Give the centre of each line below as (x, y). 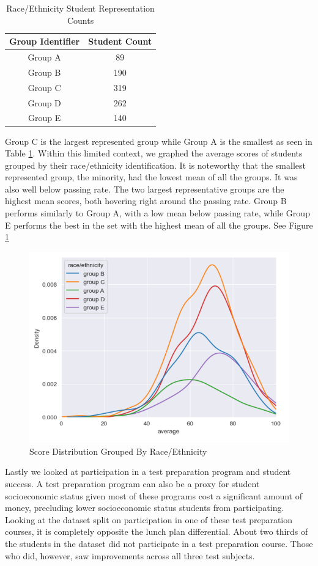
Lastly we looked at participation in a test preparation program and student (148, 472)
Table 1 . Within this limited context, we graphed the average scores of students (154, 153)
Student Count (120, 41)
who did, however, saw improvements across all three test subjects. (130, 555)
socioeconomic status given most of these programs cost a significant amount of (153, 495)
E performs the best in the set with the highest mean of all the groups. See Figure (159, 225)
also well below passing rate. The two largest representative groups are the (145, 189)
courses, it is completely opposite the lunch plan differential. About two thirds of (157, 531)
